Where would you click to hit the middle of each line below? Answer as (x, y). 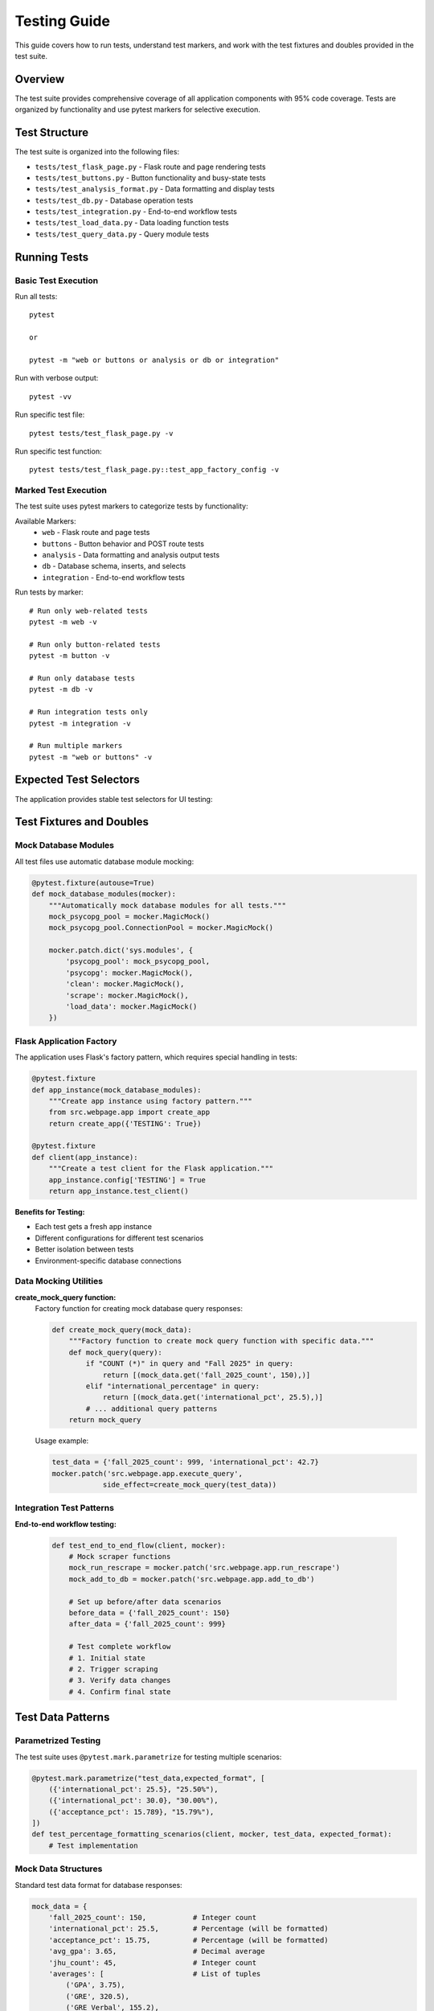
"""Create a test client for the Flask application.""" (161, 1169)
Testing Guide (62, 21)
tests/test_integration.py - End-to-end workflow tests (136, 212)
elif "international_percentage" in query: (173, 1386)
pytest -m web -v (63, 622)
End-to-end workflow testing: (66, 1524)
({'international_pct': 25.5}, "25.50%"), (133, 1789)
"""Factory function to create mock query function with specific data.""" (221, 1341)
